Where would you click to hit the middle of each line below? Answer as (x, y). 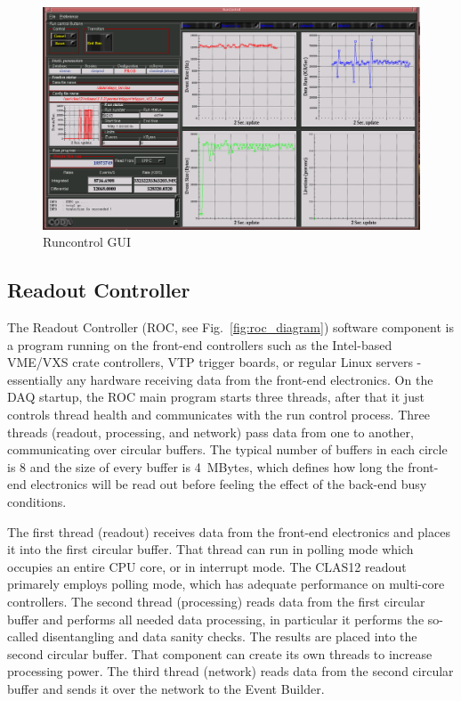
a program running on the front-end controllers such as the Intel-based (200, 344)
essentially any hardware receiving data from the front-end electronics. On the (220, 379)
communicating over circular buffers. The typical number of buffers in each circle (227, 449)
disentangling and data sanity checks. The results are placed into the (230, 636)
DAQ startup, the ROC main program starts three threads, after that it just (216, 397)
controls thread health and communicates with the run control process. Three (218, 415)
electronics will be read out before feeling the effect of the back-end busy (229, 484)
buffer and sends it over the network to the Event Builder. (166, 688)
